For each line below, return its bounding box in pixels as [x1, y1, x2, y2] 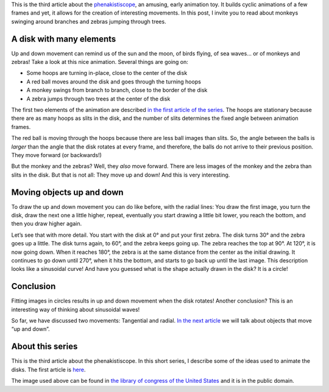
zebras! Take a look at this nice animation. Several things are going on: [11, 58, 189, 66]
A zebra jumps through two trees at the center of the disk [26, 95, 171, 102]
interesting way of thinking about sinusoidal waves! [11, 306, 140, 313]
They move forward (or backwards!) [11, 151, 102, 158]
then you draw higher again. [11, 220, 82, 228]
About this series [11, 341, 78, 352]
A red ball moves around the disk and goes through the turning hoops [26, 78, 201, 85]
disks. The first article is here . [11, 366, 86, 373]
